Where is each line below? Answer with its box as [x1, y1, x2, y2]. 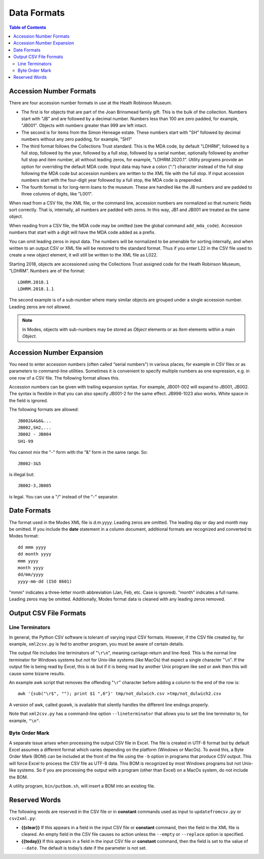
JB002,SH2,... [18, 425, 51, 430]
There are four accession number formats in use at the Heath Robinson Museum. [9, 100, 172, 106]
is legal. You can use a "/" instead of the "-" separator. [9, 494, 119, 499]
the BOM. [9, 774, 28, 780]
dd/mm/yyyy [18, 572, 44, 578]
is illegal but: [9, 472, 35, 477]
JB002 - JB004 [18, 431, 51, 437]
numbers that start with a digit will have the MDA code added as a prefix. [9, 230, 156, 236]
